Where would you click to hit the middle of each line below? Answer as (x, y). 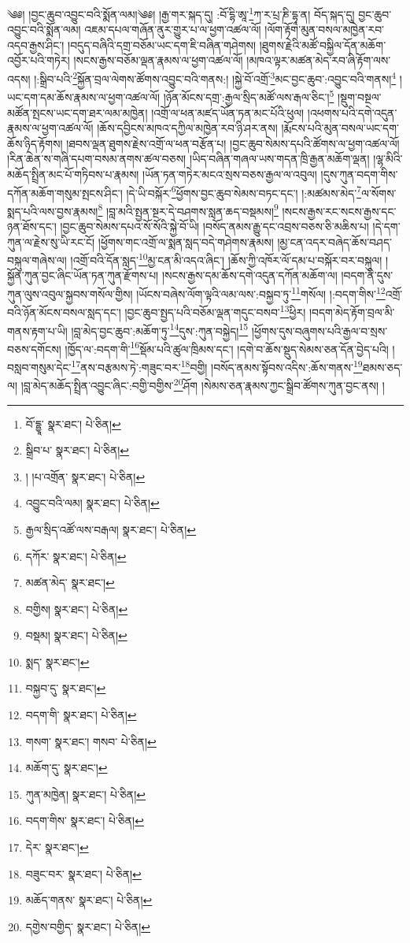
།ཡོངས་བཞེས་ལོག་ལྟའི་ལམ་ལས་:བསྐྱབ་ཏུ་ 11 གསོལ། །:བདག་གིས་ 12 (261, 293)
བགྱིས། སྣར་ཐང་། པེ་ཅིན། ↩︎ (77, 609)
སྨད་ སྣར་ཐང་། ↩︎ (57, 661)
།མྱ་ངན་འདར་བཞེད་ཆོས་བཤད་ (334, 241)
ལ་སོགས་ (379, 193)
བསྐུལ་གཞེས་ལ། (37, 260)
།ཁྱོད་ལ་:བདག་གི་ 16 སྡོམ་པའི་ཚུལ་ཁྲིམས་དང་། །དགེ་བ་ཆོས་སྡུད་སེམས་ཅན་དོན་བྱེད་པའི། (227, 347)
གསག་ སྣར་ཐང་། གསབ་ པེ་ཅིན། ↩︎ (91, 741)
